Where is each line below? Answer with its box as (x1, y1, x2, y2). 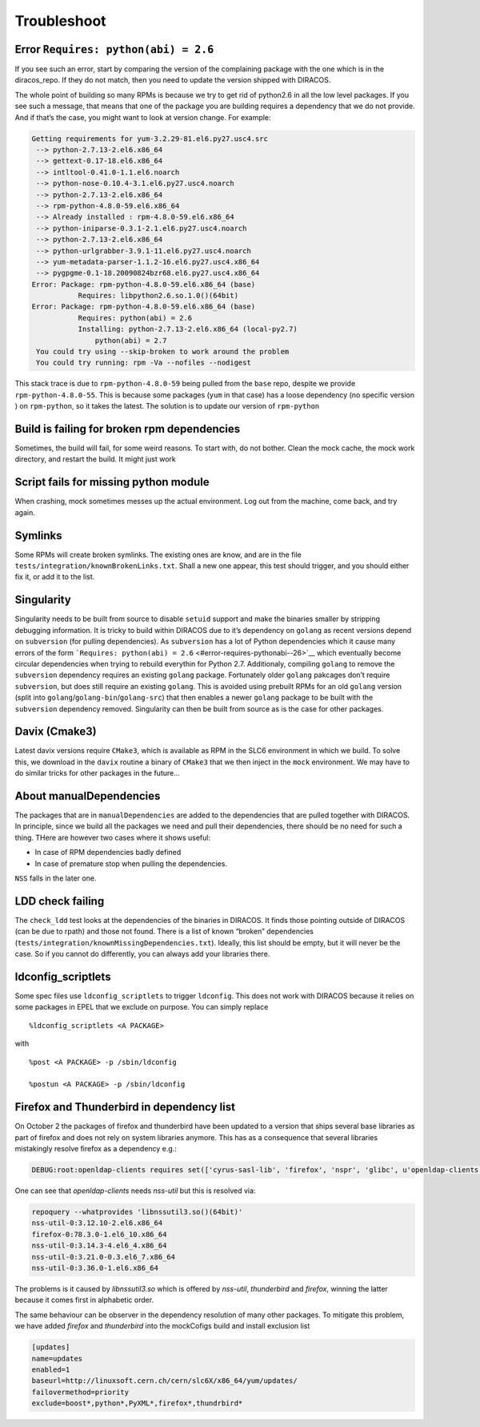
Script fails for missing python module (14, 475, 210, 489)
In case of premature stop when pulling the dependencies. (34, 858, 228, 869)
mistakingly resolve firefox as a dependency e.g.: (14, 1144, 178, 1154)
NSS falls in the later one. (14, 873, 97, 883)
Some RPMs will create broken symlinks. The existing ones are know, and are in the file (14, 550, 302, 559)
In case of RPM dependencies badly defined (34, 848, 182, 857)
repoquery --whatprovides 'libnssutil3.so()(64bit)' (31, 1207, 243, 1217)
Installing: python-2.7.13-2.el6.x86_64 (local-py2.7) (78, 325, 298, 334)
